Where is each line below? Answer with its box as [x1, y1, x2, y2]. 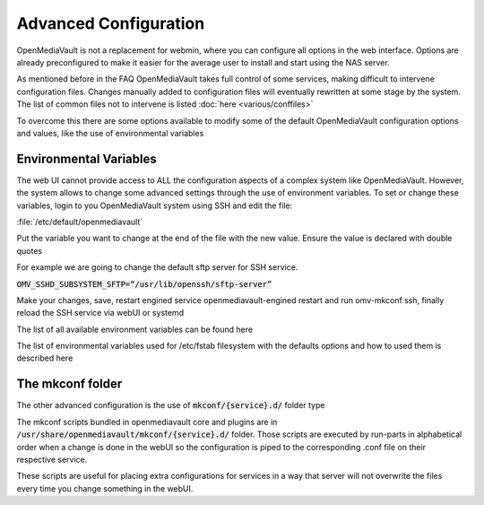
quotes [16, 245, 43, 256]
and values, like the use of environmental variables [16, 127, 204, 138]
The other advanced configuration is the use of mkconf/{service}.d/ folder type [16, 400, 325, 411]
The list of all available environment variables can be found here [16, 324, 254, 335]
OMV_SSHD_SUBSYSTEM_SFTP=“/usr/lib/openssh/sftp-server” [16, 279, 272, 289]
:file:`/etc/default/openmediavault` [16, 216, 143, 227]
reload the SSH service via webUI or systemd [16, 308, 184, 318]
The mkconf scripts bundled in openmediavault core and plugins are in [16, 416, 278, 427]
